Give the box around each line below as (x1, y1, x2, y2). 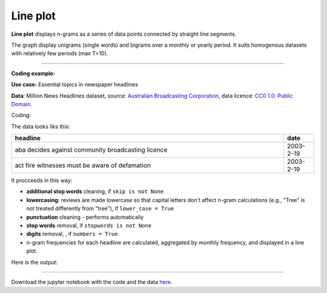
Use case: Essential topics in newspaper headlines (11, 81, 139, 88)
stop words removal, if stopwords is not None (26, 222, 151, 229)
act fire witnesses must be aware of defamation (15, 161, 151, 170)
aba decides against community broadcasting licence (15, 146, 168, 154)
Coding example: (11, 70, 56, 77)
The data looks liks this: (11, 123, 70, 130)
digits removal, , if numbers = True (26, 231, 118, 238)
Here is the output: (11, 258, 58, 266)
